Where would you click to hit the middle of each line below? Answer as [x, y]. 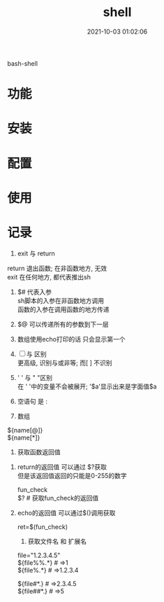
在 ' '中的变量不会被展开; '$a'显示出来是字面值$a [87, 386]
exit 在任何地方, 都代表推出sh [49, 276]
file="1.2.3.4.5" [39, 555]
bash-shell [23, 63]
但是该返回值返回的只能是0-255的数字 [72, 475]
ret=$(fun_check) [43, 526]
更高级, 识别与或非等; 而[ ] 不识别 [65, 363]
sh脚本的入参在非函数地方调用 [61, 300]
